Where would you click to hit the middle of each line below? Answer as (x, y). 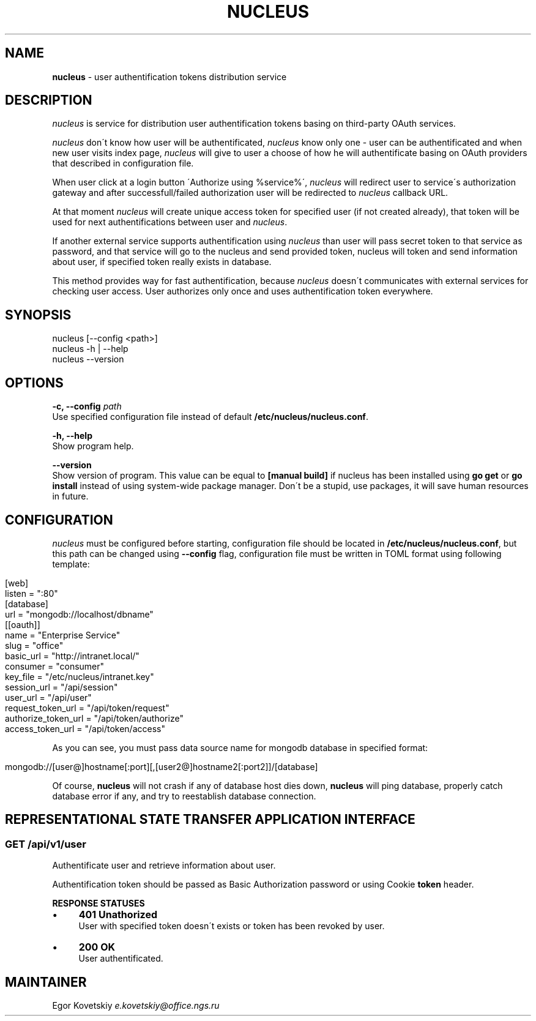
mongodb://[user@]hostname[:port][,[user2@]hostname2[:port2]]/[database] (162, 766)
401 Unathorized (118, 915)
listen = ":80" (32, 593)
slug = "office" (34, 645)
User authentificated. (121, 959)
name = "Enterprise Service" (63, 635)
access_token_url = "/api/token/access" (85, 728)
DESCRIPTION (49, 100)
